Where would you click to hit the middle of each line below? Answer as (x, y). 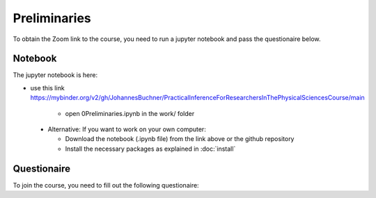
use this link (48, 88)
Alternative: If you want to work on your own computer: (127, 129)
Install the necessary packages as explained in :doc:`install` (150, 149)
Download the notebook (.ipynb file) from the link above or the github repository (180, 139)
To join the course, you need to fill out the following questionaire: (106, 185)
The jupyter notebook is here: (55, 75)
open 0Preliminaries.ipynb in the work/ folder (130, 113)
